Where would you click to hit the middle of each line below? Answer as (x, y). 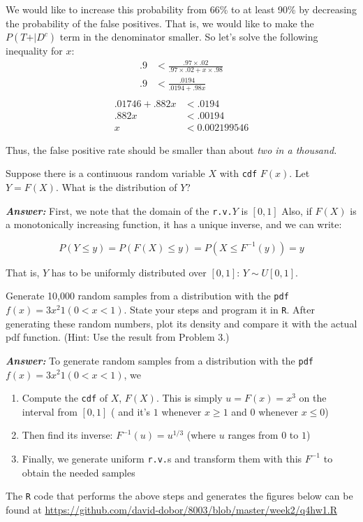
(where (201, 435)
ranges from (253, 435)
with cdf (238, 173)
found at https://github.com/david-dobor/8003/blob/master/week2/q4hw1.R (171, 509)
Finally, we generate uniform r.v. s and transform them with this (162, 458)
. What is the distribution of (116, 186)
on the (313, 398)
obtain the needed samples (79, 472)
